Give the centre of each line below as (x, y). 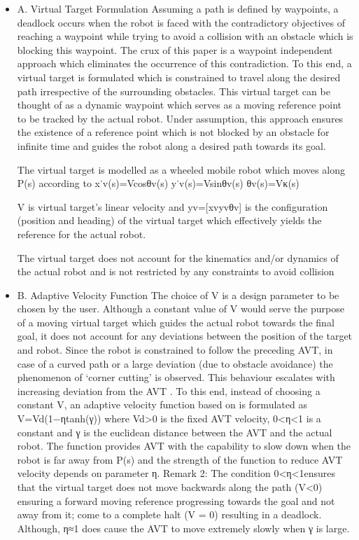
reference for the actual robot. (82, 234)
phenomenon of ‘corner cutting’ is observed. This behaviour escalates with (176, 377)
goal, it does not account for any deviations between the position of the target (185, 336)
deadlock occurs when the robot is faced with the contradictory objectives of (181, 22)
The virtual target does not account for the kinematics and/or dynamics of (178, 257)
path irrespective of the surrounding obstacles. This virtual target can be (174, 91)
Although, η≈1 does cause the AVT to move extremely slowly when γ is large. (183, 528)
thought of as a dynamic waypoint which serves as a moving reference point (179, 105)
